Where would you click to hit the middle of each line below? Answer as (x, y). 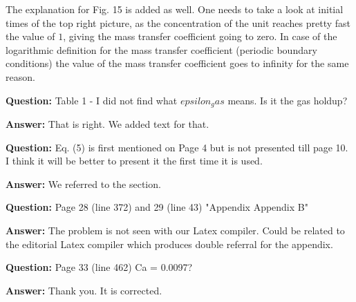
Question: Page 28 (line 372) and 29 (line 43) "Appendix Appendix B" (157, 207)
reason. (20, 76)
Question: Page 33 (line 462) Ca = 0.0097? (99, 267)
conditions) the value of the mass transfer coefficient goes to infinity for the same (177, 63)
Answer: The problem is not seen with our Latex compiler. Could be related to (175, 230)
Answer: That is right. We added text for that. (107, 124)
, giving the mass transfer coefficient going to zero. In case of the (200, 36)
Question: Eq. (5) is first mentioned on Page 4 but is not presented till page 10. (177, 147)
